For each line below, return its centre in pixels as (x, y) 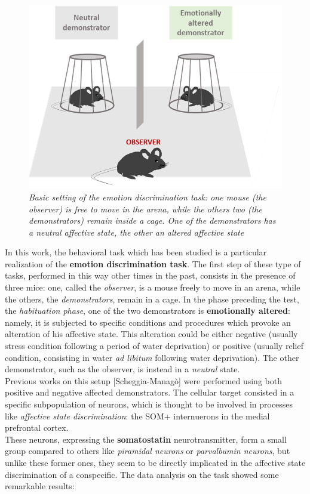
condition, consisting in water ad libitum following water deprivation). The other (152, 357)
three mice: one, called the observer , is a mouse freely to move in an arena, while (153, 287)
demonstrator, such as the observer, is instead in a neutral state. (122, 369)
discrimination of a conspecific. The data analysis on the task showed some (142, 474)
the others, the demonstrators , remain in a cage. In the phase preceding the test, (152, 299)
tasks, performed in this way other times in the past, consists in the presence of (150, 275)
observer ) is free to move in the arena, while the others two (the (145, 209)
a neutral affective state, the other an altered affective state (136, 232)
